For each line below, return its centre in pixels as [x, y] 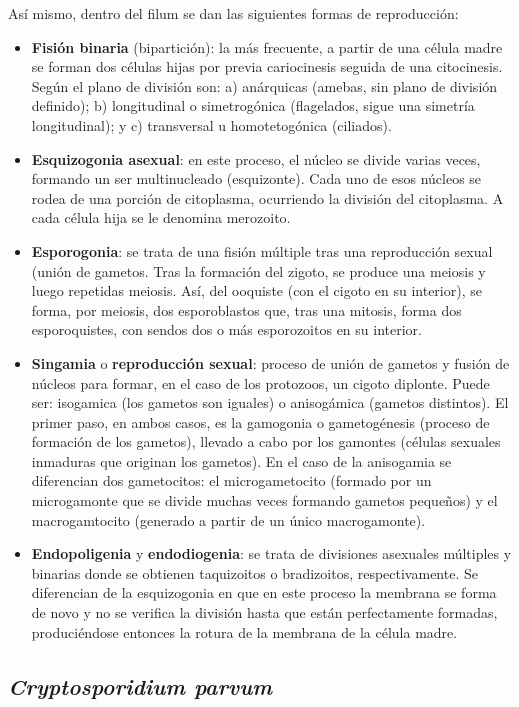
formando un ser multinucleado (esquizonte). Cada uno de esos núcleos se [256, 178]
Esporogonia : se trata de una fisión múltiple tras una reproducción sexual [262, 250]
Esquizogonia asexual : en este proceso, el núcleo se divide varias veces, [256, 158]
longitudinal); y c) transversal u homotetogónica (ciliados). [211, 124]
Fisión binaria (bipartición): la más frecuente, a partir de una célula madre [267, 46]
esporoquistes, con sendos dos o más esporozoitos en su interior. [226, 329]
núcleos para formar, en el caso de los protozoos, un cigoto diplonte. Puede [260, 382]
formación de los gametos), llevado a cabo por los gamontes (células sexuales [266, 441]
